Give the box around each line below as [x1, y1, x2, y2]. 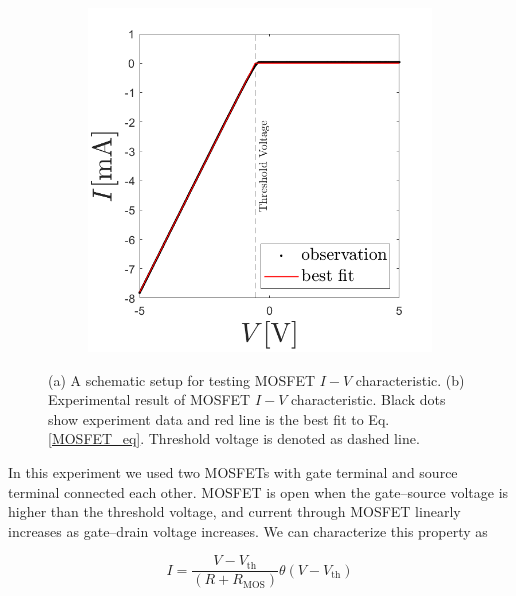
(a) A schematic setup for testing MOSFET [48, 369, 316, 390]
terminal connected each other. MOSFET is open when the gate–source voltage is [8, 481, 509, 502]
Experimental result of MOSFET [48, 389, 251, 410]
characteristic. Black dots [291, 389, 446, 410]
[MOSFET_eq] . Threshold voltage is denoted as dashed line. [48, 428, 420, 449]
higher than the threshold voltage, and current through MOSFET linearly [8, 501, 461, 522]
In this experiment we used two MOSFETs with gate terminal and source [8, 461, 458, 482]
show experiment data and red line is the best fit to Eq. [48, 408, 390, 429]
